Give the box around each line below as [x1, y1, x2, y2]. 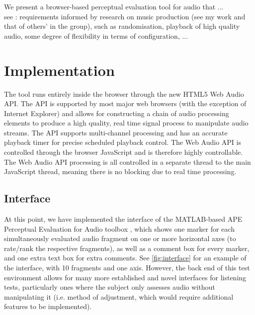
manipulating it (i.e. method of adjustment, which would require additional [4, 291, 234, 302]
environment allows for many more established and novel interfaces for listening [4, 272, 247, 282]
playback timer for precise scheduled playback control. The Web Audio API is [4, 137, 241, 147]
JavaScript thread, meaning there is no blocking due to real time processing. [4, 166, 237, 177]
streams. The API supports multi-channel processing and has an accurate [4, 127, 228, 137]
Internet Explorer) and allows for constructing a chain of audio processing [4, 108, 229, 118]
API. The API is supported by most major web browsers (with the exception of [4, 98, 247, 109]
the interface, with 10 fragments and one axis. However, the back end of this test [4, 262, 250, 273]
